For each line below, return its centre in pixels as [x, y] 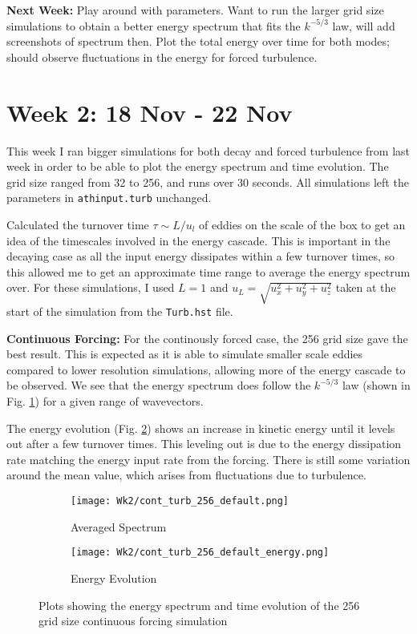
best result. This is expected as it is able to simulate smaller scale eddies [185, 354]
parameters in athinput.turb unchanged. [109, 198]
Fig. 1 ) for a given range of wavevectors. [105, 401]
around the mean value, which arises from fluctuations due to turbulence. [186, 475]
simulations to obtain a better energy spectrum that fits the [154, 25]
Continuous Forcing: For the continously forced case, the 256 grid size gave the [207, 338]
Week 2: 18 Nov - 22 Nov [150, 112]
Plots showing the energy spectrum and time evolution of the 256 [199, 605]
